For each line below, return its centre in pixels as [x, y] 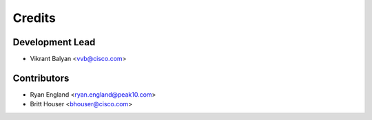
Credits [34, 18]
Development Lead [54, 42]
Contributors [41, 78]
